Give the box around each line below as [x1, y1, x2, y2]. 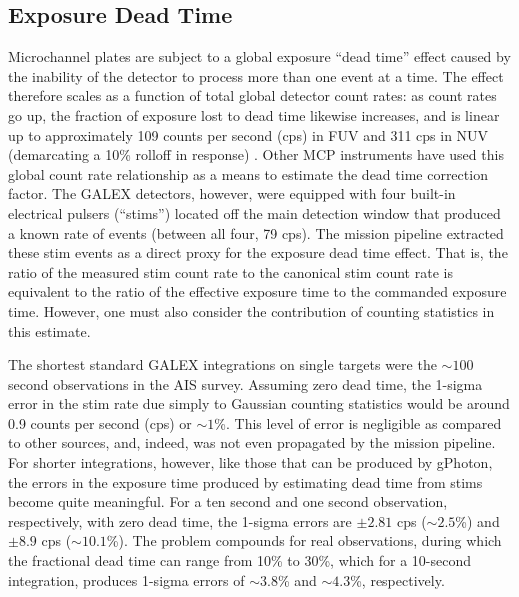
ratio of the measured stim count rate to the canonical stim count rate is [8, 261, 453, 282]
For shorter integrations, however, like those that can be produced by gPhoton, [8, 452, 493, 473]
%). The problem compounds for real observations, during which [106, 530, 502, 551]
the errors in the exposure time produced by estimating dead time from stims [8, 471, 483, 492]
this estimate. [8, 320, 91, 341]
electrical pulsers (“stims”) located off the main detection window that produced [8, 202, 501, 223]
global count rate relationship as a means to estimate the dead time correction [8, 163, 488, 184]
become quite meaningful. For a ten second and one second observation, [8, 491, 448, 512]
